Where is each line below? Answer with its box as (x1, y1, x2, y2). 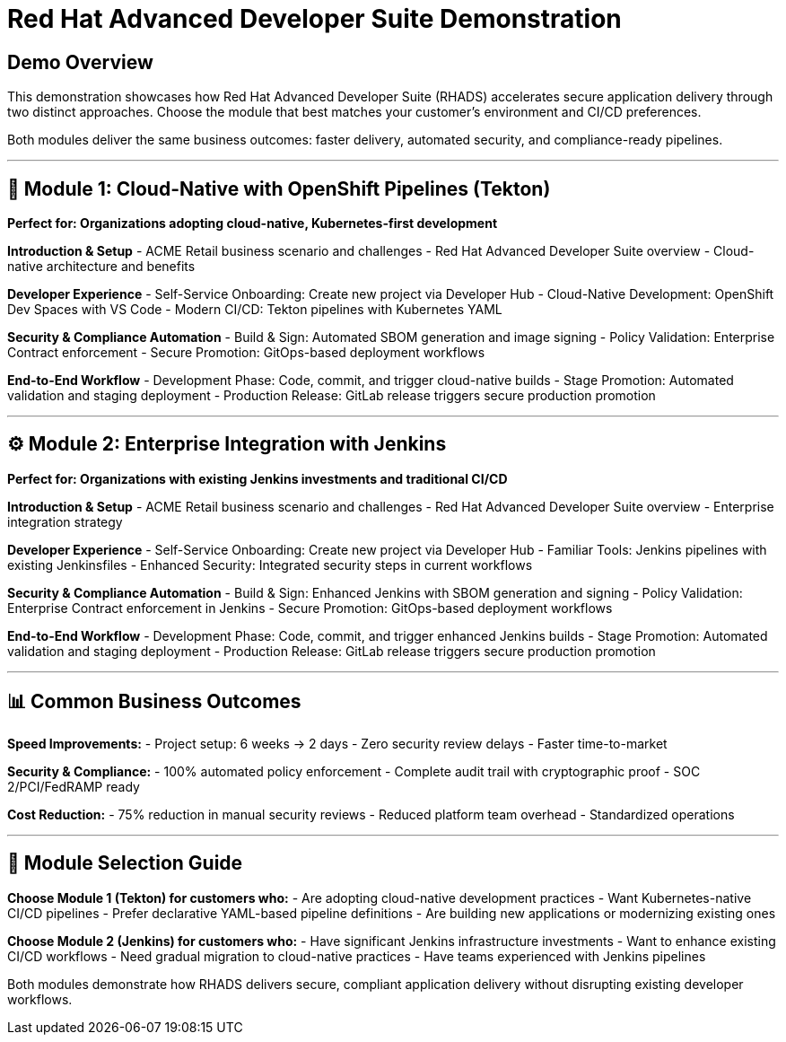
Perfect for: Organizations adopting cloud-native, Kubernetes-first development (7, 215, 498, 232)
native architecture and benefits (7, 258, 196, 275)
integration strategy (7, 513, 123, 530)
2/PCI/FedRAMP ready (7, 778, 140, 794)
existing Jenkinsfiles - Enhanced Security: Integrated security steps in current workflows (7, 556, 533, 573)
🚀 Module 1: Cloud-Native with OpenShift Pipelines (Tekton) (7, 177, 551, 200)
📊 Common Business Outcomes (7, 690, 301, 714)
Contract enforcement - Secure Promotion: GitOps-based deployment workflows (7, 345, 485, 361)
